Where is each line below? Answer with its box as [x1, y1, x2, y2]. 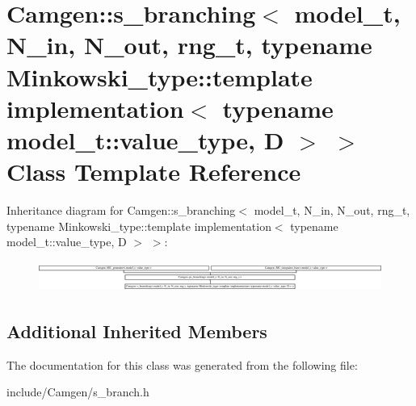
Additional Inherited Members [6, 318, 267, 343]
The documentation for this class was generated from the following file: [6, 356, 358, 373]
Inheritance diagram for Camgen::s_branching [6, 202, 236, 219]
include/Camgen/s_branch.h [6, 383, 149, 400]
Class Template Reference [6, 155, 301, 188]
